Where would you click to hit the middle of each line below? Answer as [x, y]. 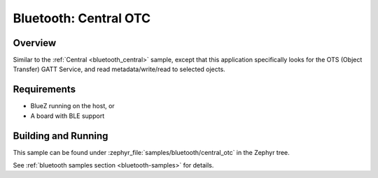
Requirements [44, 90]
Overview [35, 43]
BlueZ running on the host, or [72, 106]
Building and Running [61, 136]
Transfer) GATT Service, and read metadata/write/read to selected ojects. [119, 69]
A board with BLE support [68, 116]
